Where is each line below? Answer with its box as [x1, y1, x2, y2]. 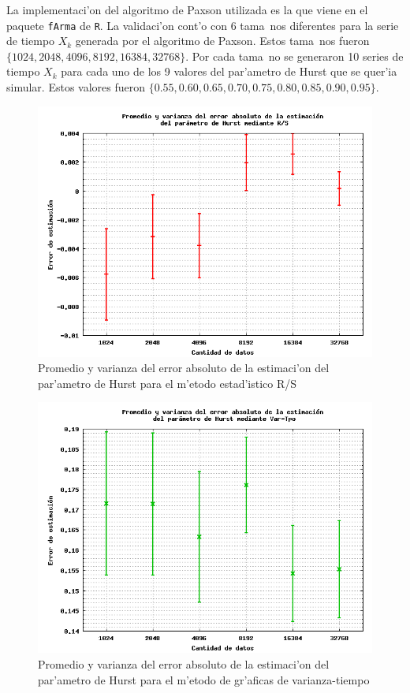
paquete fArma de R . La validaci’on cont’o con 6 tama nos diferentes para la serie [6, 17, 399, 33]
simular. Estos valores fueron [6, 79, 146, 95]
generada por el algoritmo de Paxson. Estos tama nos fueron [75, 32, 370, 49]
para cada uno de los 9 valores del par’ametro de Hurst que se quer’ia [61, 63, 397, 80]
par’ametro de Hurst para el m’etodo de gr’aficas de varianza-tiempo [38, 671, 370, 687]
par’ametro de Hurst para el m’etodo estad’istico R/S [38, 374, 297, 391]
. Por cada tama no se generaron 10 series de [185, 47, 404, 64]
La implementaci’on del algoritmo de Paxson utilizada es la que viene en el [6, 2, 368, 17]
